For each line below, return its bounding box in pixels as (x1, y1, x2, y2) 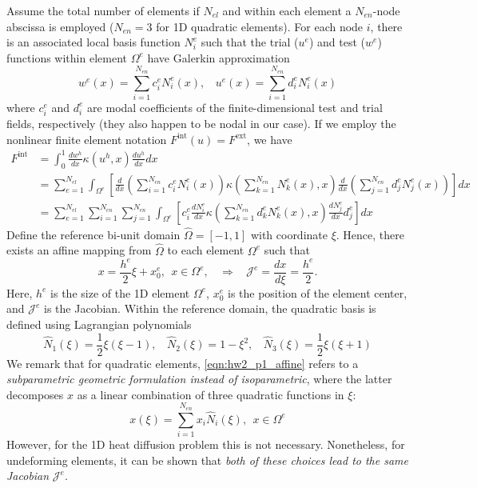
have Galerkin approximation (147, 49, 290, 66)
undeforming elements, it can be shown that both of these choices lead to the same (6, 451, 408, 468)
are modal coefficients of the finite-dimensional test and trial (87, 98, 383, 115)
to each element (167, 242, 244, 258)
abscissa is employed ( (6, 18, 114, 34)
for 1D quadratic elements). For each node (156, 18, 364, 34)
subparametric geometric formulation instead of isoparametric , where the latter (6, 370, 392, 387)
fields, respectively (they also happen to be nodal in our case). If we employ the (6, 115, 396, 132)
